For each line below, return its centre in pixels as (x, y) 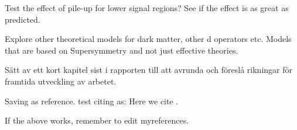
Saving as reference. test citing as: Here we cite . (92, 101)
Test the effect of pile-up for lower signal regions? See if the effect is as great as (147, 8)
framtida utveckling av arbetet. (61, 81)
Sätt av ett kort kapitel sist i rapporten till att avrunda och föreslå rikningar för (148, 70)
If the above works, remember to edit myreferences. (97, 120)
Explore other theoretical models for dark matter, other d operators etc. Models (148, 39)
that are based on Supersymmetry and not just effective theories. (122, 50)
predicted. (23, 19)
